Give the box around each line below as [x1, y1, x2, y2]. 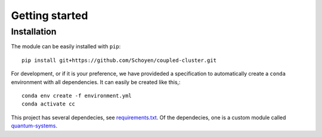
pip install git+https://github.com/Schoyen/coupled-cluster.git [21, 57, 217, 64]
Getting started [11, 9, 88, 22]
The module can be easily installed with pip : [11, 43, 121, 50]
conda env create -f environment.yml [21, 92, 132, 99]
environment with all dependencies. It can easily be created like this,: [11, 78, 181, 86]
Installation [11, 26, 57, 37]
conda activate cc [21, 101, 76, 107]
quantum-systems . [11, 122, 58, 129]
